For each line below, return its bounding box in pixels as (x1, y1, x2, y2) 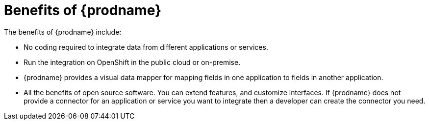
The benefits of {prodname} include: (4, 27, 122, 36)
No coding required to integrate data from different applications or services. (24, 42, 268, 51)
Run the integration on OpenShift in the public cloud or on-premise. (24, 58, 241, 66)
